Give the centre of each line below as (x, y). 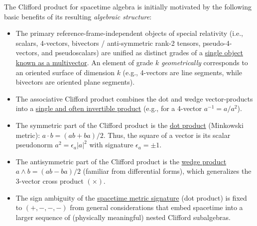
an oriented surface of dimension (65, 72)
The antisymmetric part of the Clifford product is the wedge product (121, 161)
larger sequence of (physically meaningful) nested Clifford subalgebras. (123, 217)
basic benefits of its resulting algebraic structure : (78, 16)
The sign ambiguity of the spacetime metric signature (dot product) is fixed (131, 197)
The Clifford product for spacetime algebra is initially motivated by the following (128, 6)
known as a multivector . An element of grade (84, 62)
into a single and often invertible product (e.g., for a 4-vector (109, 108)
